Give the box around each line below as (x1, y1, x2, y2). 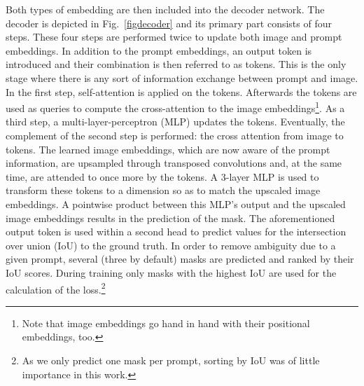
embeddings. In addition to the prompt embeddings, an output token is (6, 43, 312, 57)
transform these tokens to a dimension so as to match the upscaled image (6, 183, 321, 198)
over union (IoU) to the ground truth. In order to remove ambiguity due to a (6, 237, 336, 252)
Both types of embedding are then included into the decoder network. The (6, 2, 325, 16)
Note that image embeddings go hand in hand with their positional (22, 315, 310, 330)
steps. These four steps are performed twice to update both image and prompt (6, 29, 342, 44)
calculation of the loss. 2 (6, 280, 106, 296)
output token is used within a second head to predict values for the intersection (6, 224, 346, 239)
